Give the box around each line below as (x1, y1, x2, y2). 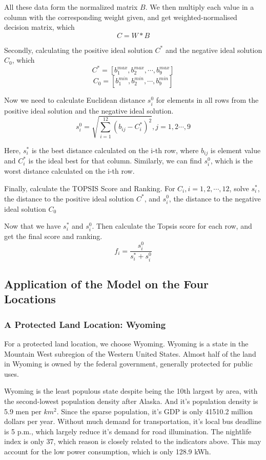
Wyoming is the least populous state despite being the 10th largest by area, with (4, 385, 258, 396)
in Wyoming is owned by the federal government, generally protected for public (4, 358, 253, 369)
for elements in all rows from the (156, 95, 259, 105)
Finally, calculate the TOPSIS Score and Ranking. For (4, 182, 175, 193)
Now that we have (4, 220, 61, 231)
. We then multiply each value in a (145, 2, 254, 12)
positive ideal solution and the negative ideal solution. (4, 105, 174, 116)
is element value (210, 144, 261, 155)
